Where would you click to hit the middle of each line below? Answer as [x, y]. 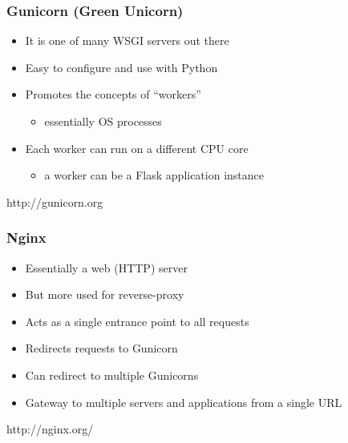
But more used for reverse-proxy [105, 294]
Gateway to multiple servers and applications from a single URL [184, 402]
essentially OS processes [103, 121]
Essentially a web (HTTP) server [106, 267]
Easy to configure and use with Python [121, 67]
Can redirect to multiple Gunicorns [112, 375]
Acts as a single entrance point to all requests [137, 321]
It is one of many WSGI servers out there [127, 40]
